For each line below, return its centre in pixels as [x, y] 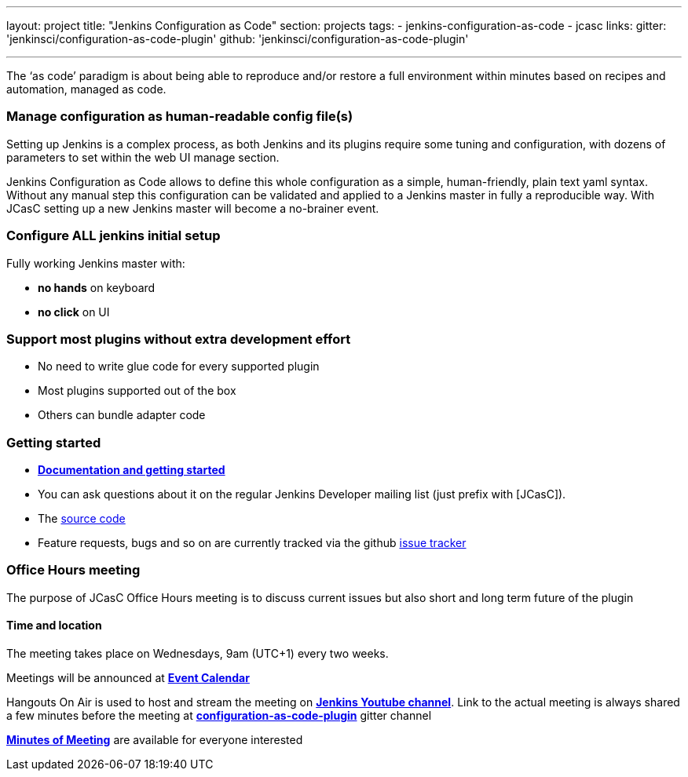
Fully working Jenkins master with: [96, 263]
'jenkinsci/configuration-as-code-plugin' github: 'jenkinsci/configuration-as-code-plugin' [238, 39]
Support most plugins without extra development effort [179, 339]
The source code [82, 518]
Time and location [54, 626]
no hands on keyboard [97, 287]
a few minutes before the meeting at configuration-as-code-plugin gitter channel [219, 715]
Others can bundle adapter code [122, 415]
